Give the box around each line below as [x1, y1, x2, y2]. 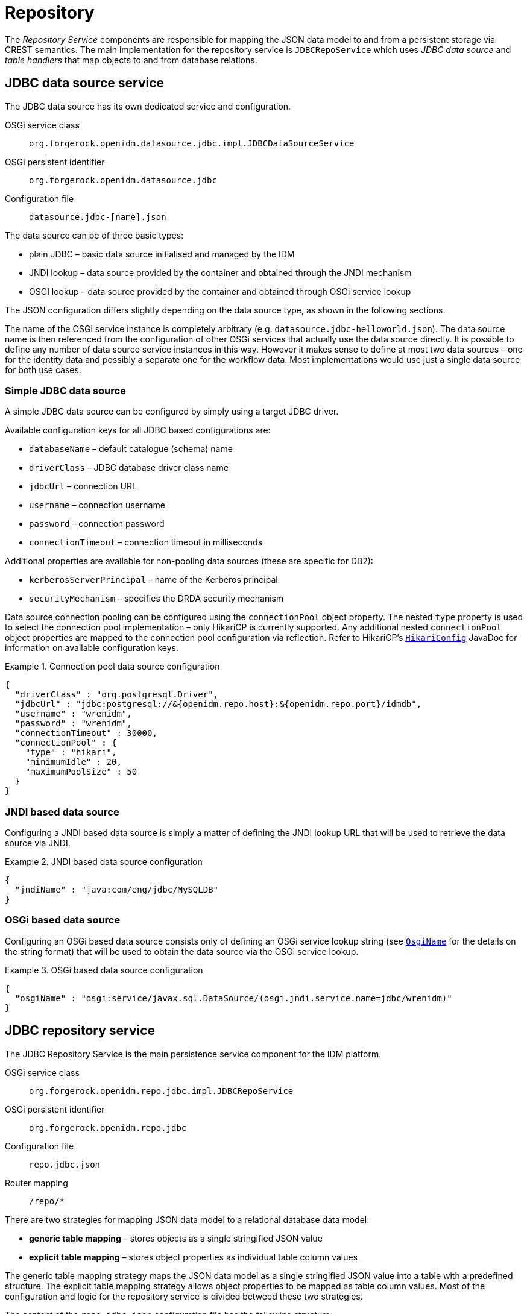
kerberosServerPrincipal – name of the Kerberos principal [29, 574, 278, 585]
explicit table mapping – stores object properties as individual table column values [29, 1251, 358, 1262]
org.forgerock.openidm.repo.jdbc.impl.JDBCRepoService [29, 1086, 294, 1096]
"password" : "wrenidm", [14, 718, 132, 729]
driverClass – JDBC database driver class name [29, 462, 229, 473]
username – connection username [29, 500, 165, 511]
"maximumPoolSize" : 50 [25, 767, 137, 777]
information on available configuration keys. [5, 643, 178, 653]
